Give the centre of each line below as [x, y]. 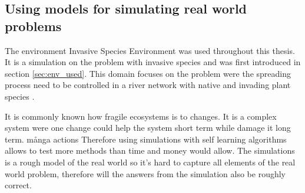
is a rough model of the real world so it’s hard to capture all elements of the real [150, 162]
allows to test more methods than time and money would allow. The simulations [150, 150]
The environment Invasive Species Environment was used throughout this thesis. [150, 50]
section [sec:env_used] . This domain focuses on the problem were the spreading [148, 73]
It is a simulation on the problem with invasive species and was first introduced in [153, 62]
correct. [18, 185]
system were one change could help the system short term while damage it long [148, 128]
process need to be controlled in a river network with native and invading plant [148, 85]
